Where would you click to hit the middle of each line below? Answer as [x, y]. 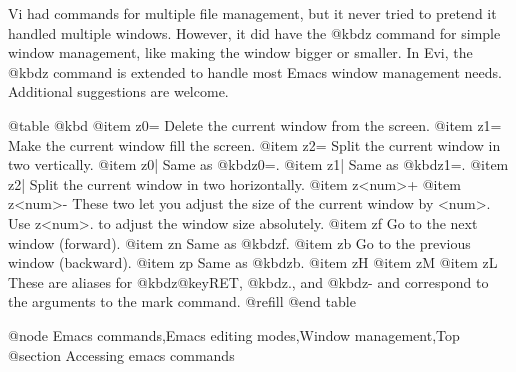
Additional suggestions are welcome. [118, 91]
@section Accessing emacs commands [121, 354]
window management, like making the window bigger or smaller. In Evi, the [240, 52]
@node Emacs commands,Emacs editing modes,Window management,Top [234, 334]
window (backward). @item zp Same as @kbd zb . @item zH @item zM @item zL [253, 262]
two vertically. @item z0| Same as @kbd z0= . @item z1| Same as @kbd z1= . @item [258, 164]
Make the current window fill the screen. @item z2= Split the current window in [254, 144]
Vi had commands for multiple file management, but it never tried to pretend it [252, 13]
